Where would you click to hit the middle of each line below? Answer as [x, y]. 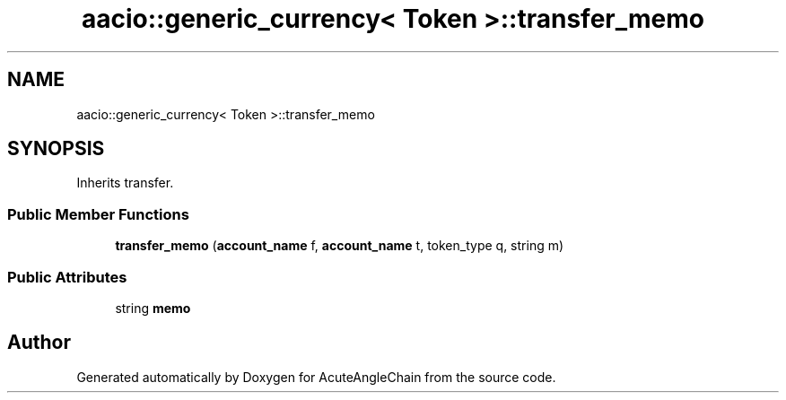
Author [39, 343]
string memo [153, 308]
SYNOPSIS [56, 149]
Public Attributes [67, 277]
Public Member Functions [98, 214]
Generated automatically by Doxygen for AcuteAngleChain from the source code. [316, 377]
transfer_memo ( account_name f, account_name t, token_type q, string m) [340, 246]
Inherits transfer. [125, 183]
